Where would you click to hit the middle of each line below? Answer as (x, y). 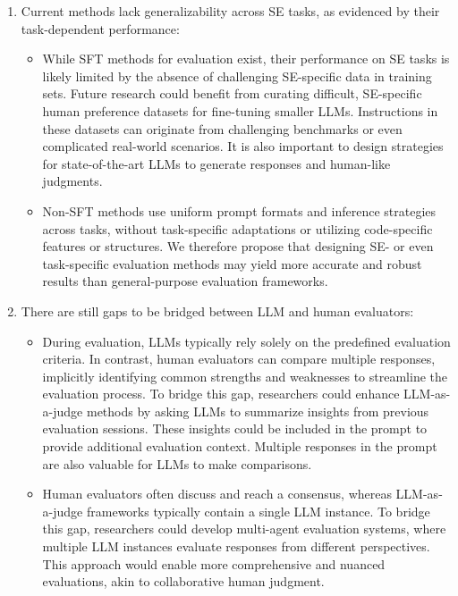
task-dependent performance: (100, 28)
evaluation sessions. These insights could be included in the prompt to (235, 428)
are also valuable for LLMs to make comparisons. (177, 463)
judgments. (72, 181)
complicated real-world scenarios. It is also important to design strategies (243, 146)
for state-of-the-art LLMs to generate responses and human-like (216, 163)
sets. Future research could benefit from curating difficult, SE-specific (232, 93)
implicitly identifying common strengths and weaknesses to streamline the (245, 376)
